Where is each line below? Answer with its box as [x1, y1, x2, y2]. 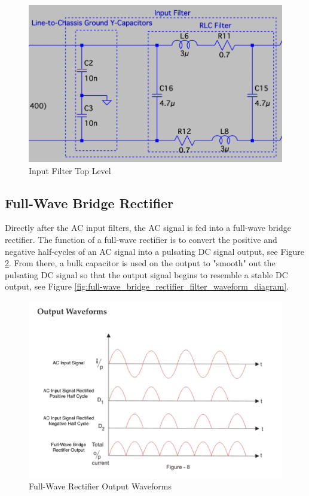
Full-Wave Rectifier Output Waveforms [29, 480, 172, 492]
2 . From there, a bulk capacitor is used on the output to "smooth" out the [5, 257, 276, 269]
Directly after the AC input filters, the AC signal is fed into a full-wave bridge [5, 221, 291, 234]
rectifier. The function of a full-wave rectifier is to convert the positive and [5, 233, 277, 246]
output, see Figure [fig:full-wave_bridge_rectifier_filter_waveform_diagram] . [5, 280, 289, 293]
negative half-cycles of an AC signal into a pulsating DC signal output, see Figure [5, 245, 304, 257]
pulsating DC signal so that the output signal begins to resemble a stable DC [5, 268, 288, 281]
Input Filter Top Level [29, 164, 111, 177]
